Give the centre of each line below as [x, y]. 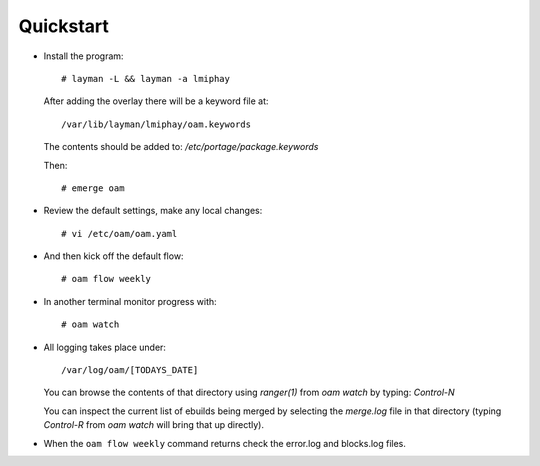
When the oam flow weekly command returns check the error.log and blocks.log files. [225, 443]
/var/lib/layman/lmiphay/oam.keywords [156, 124]
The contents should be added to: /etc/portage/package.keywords [181, 147]
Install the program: [83, 56]
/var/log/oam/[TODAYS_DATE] [130, 370]
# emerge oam [93, 188]
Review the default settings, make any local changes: [153, 211]
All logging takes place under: [105, 347]
